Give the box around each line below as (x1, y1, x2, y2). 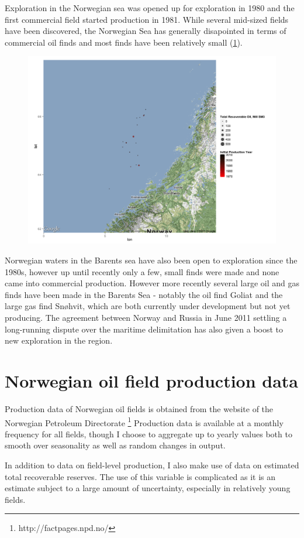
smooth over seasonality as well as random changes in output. (5, 439, 226, 451)
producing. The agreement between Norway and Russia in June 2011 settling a (5, 311, 287, 323)
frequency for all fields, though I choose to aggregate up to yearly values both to (5, 427, 292, 440)
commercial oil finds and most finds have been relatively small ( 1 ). (5, 36, 243, 48)
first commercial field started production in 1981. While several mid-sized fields (5, 13, 289, 25)
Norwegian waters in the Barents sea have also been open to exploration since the (5, 254, 298, 266)
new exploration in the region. (5, 334, 113, 347)
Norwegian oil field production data (5, 368, 299, 392)
